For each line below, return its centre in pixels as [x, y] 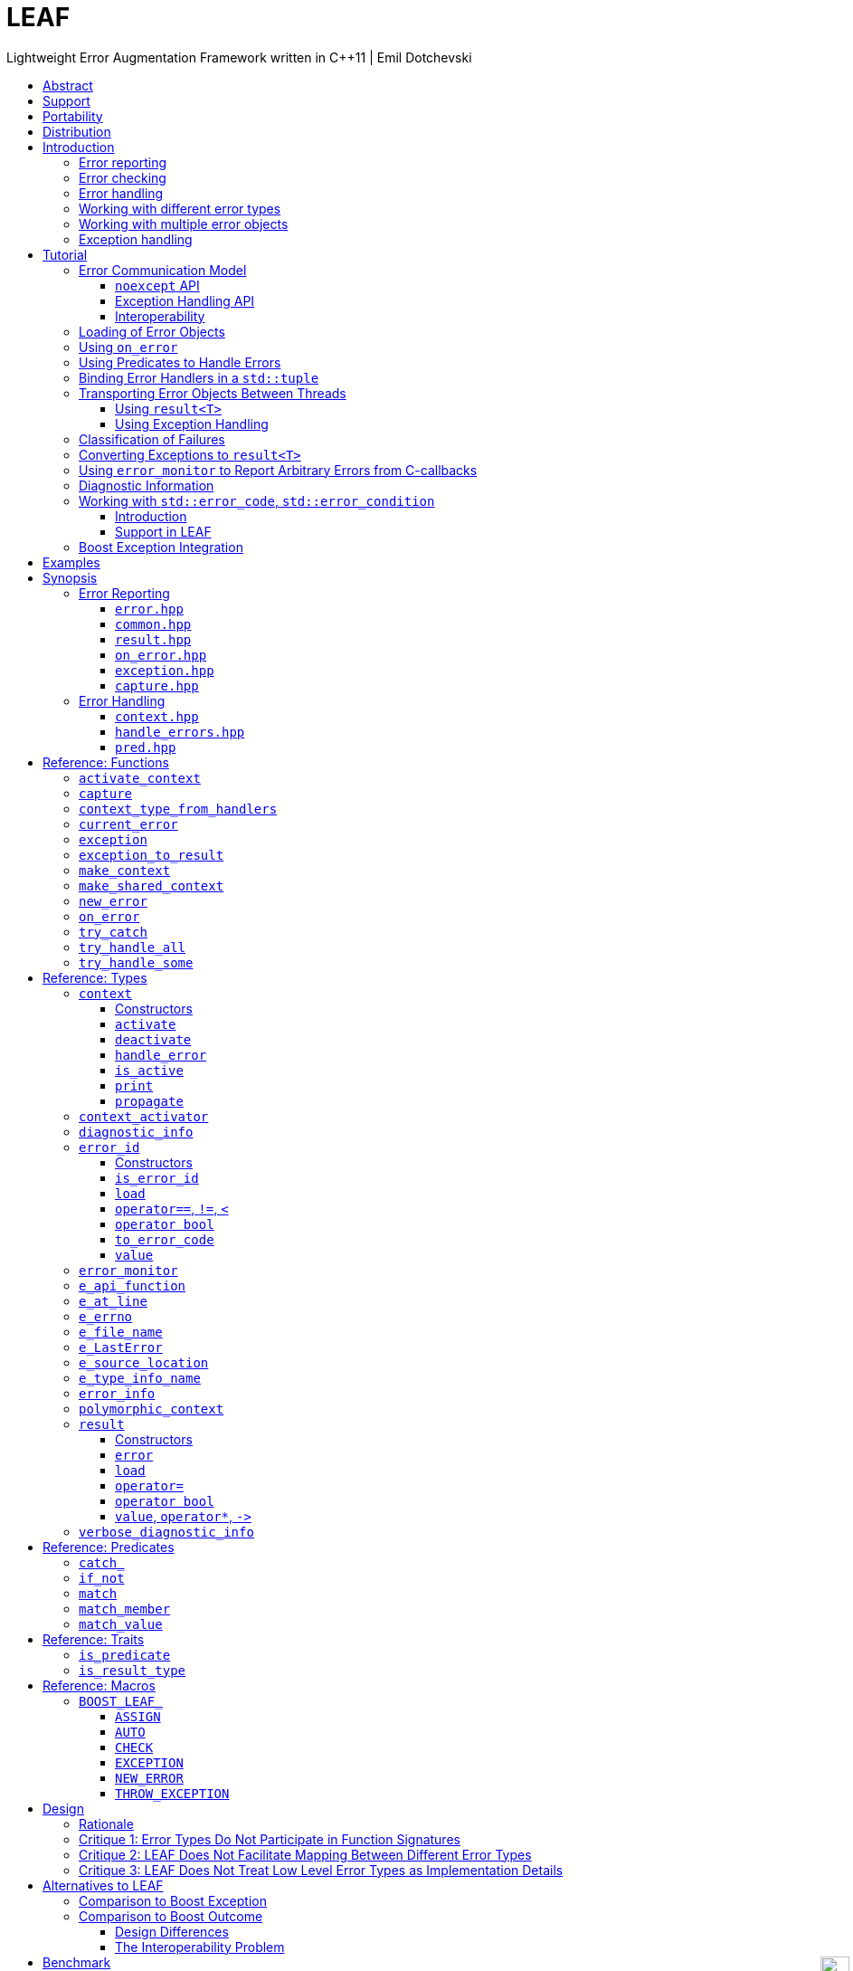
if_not [102, 1578]
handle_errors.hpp [180, 732]
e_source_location [144, 1362]
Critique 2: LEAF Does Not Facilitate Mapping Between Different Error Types [305, 1854]
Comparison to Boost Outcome [171, 1916]
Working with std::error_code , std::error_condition [257, 500]
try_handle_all [133, 947]
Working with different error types [180, 208]
